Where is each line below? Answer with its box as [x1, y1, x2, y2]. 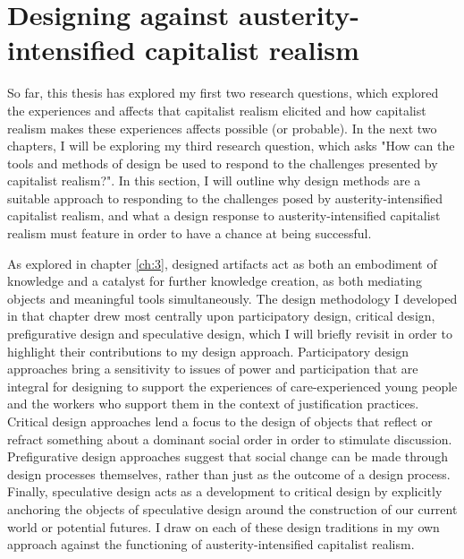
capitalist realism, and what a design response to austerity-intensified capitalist [7, 206, 441, 225]
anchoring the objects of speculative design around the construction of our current [7, 499, 458, 518]
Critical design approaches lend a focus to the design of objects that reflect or [7, 412, 433, 430]
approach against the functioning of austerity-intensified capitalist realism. [7, 535, 415, 554]
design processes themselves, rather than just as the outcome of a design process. [7, 464, 451, 483]
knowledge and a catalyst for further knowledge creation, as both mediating [7, 271, 422, 290]
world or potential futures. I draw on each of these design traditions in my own [7, 517, 440, 536]
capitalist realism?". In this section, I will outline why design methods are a [7, 171, 421, 190]
